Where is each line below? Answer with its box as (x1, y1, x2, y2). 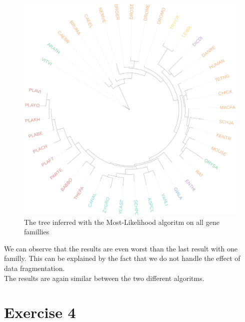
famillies (24, 226, 49, 237)
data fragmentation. (4, 263, 65, 273)
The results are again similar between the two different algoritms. (4, 272, 204, 283)
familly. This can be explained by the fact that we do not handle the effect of (4, 253, 240, 263)
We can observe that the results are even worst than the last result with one (4, 243, 237, 253)
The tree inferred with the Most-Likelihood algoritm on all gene (24, 216, 219, 227)
